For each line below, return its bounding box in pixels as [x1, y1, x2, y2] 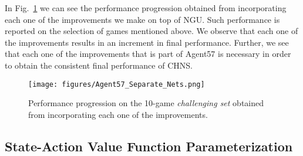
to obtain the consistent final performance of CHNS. [5, 59, 193, 71]
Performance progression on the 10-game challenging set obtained [28, 97, 264, 109]
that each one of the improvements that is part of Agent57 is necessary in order [5, 48, 291, 60]
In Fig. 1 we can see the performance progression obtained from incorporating [5, 2, 287, 13]
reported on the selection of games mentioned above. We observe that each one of [5, 25, 298, 37]
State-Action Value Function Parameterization [5, 137, 293, 155]
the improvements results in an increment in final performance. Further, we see [5, 36, 289, 48]
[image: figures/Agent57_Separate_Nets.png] [28, 80, 205, 89]
